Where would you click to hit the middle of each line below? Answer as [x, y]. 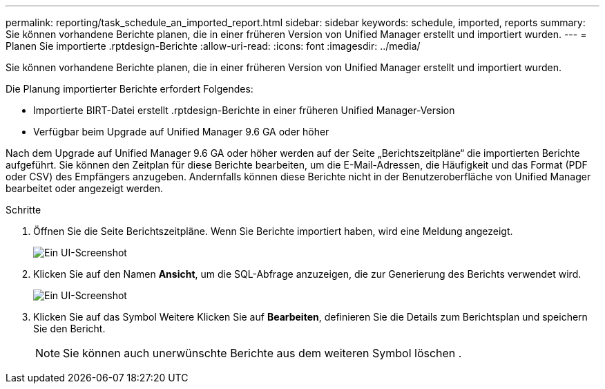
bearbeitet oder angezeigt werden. [85, 188]
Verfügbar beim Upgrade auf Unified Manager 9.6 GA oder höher [181, 132]
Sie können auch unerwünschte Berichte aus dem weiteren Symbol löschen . [262, 353]
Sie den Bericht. [69, 329]
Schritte [23, 210]
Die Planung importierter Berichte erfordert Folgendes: [129, 89]
